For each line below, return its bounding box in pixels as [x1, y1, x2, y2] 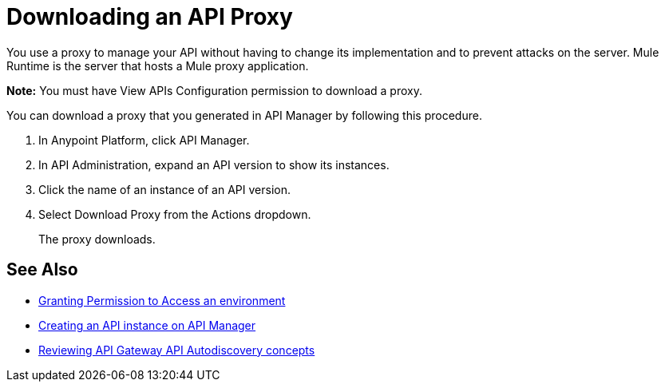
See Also [6, 259, 78, 280]
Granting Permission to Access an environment [38, 293, 286, 307]
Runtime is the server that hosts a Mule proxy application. [6, 58, 309, 73]
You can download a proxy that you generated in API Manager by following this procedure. [6, 108, 482, 122]
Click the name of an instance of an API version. [38, 182, 291, 196]
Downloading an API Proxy [6, 3, 293, 30]
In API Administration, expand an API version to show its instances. [38, 157, 390, 172]
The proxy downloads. [38, 232, 156, 246]
